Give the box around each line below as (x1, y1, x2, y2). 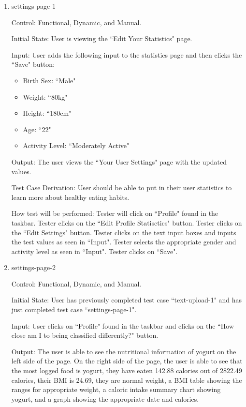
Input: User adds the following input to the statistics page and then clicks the (11, 49, 242, 60)
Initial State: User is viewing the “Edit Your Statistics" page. (11, 33, 192, 44)
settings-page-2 (11, 262, 56, 272)
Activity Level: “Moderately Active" (23, 140, 130, 151)
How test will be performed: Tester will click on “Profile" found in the (11, 208, 218, 218)
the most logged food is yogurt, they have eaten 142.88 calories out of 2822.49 (11, 365, 242, 376)
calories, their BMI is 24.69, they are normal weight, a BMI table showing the (11, 375, 242, 385)
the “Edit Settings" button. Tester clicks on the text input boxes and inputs (11, 227, 236, 237)
